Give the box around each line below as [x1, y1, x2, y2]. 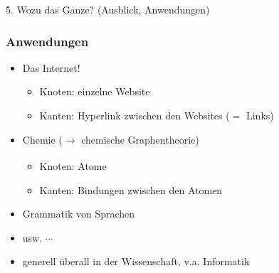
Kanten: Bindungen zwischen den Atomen [39, 182, 223, 197]
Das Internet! [22, 60, 80, 75]
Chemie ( [22, 132, 63, 146]
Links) [246, 108, 274, 122]
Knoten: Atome [39, 158, 107, 173]
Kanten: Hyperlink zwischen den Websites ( [39, 108, 230, 122]
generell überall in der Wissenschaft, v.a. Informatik [22, 254, 250, 269]
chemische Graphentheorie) [81, 132, 199, 146]
